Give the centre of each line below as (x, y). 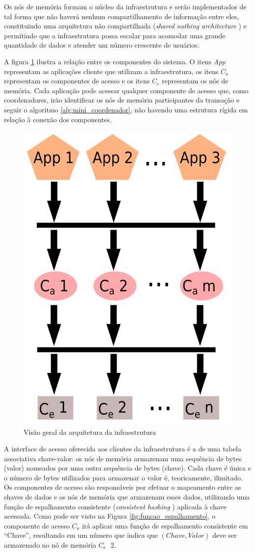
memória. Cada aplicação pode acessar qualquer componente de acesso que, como (126, 90)
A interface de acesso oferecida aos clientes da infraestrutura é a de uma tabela (123, 448)
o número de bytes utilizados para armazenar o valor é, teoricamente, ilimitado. (123, 477)
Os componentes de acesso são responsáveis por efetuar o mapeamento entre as (123, 487)
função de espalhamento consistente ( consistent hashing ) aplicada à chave (115, 506)
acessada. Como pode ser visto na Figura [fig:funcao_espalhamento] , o (110, 516)
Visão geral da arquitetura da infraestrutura (90, 432)
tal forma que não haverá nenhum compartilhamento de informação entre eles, (121, 16)
